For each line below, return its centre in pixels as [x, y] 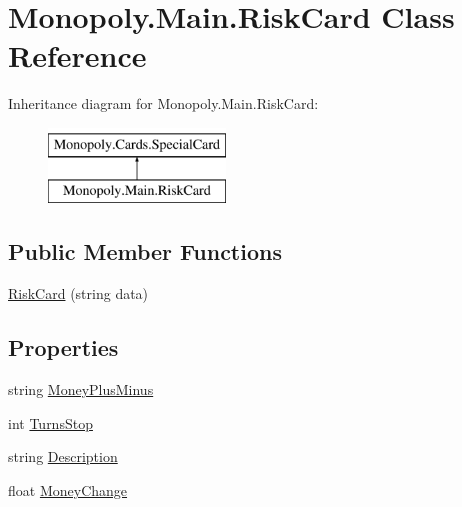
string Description [63, 456]
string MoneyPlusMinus [81, 389]
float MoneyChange [68, 489]
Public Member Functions [145, 251]
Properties [63, 347]
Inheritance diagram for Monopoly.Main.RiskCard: [163, 103]
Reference [77, 55]
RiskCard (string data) [78, 293]
